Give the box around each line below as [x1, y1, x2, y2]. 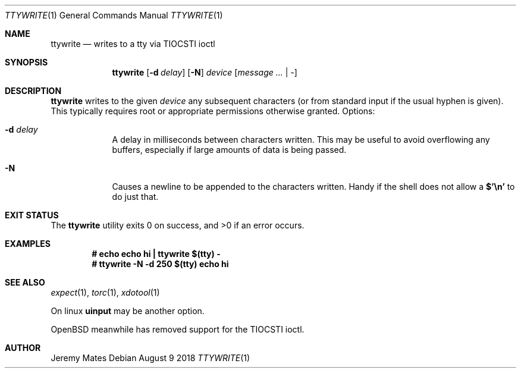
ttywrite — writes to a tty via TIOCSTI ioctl [51, 39, 215, 49]
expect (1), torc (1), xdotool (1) [51, 287, 160, 297]
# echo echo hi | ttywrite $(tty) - [92, 249, 221, 259]
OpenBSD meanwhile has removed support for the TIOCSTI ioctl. [51, 324, 305, 334]
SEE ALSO [5, 277, 45, 287]
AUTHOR [5, 343, 41, 353]
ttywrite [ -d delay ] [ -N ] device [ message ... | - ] [112, 67, 297, 77]
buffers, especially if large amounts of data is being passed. [112, 145, 347, 155]
